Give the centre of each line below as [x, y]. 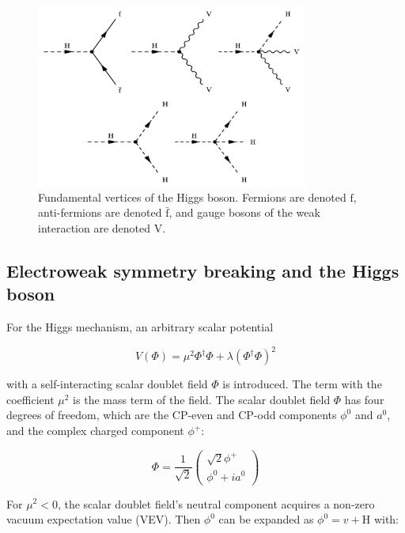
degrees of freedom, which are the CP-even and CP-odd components [172, 415]
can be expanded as [266, 519]
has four [364, 399]
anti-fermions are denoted [100, 212]
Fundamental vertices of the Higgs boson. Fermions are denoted [192, 197]
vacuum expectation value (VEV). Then [104, 519]
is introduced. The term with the [302, 384]
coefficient [30, 399]
